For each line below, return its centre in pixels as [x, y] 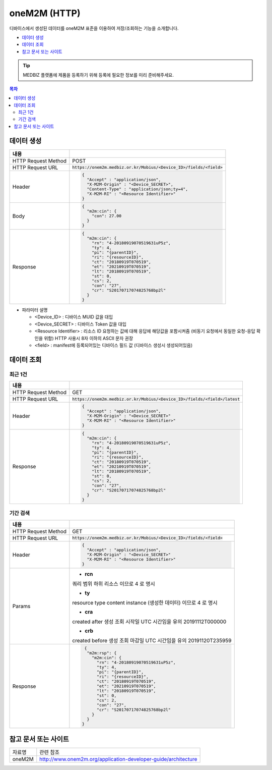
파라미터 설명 [35, 310]
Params [21, 607]
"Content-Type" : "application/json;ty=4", [138, 189]
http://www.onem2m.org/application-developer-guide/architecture [118, 759]
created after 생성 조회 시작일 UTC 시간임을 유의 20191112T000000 [149, 622]
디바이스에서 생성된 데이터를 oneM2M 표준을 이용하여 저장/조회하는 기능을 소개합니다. [94, 28]
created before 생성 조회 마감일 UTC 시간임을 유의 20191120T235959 [152, 641]
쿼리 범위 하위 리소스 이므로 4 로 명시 [114, 584]
